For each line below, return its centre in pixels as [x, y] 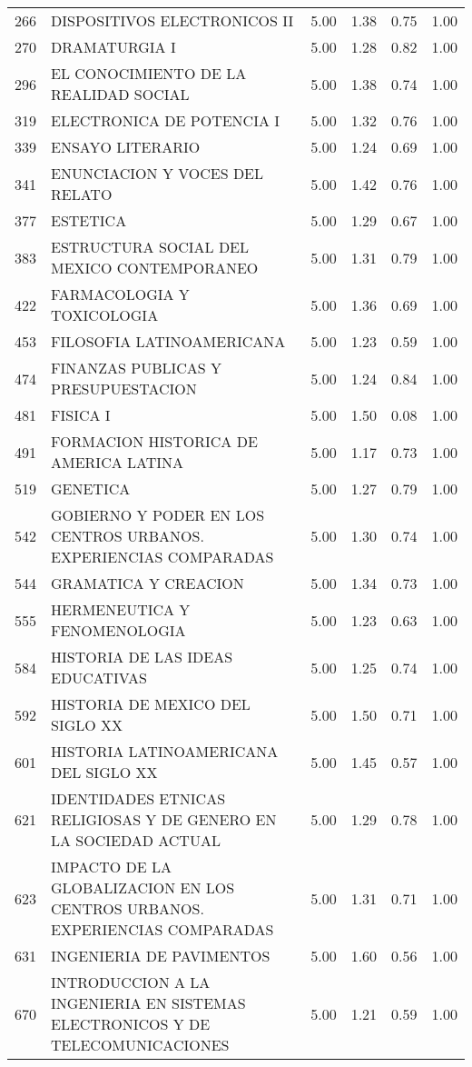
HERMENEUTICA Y [121, 609]
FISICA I [81, 415]
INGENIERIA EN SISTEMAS [148, 1003]
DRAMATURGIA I [113, 47]
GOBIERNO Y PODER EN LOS [158, 515]
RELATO [82, 194]
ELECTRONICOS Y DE [131, 1024]
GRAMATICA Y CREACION [147, 583]
